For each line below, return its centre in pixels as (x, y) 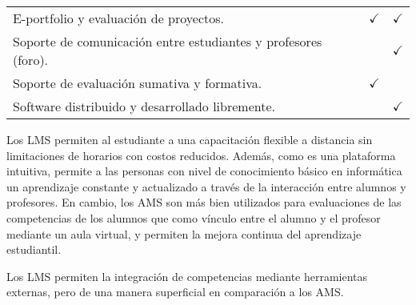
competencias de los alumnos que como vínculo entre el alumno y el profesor (194, 217)
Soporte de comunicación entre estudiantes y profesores (168, 41)
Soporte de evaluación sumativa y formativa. (138, 83)
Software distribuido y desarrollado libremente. (144, 106)
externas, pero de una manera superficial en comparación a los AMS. (175, 292)
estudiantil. (34, 249)
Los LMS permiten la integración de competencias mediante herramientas (187, 276)
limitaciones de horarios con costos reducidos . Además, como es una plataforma (201, 155)
